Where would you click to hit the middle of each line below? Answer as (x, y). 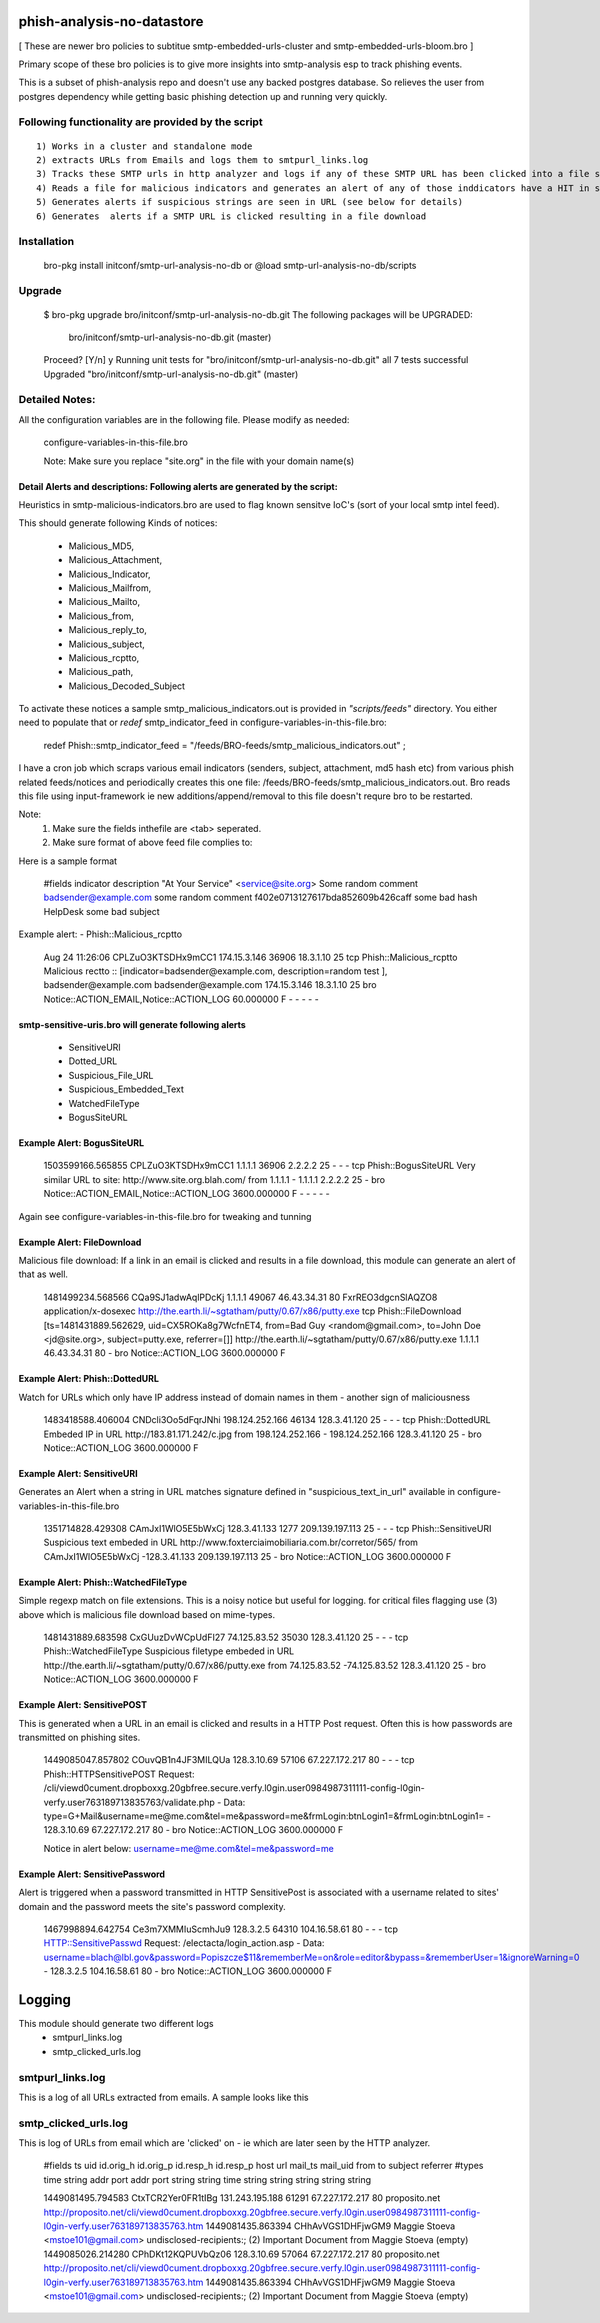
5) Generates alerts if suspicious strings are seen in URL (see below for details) (250, 202)
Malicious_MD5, (101, 546)
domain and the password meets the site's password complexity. (152, 1906)
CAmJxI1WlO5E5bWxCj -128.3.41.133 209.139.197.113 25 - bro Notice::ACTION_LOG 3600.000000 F (247, 1556)
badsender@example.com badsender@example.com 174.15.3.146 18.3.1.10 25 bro (210, 985)
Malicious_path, (101, 672)
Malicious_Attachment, (115, 560)
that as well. (43, 1274)
